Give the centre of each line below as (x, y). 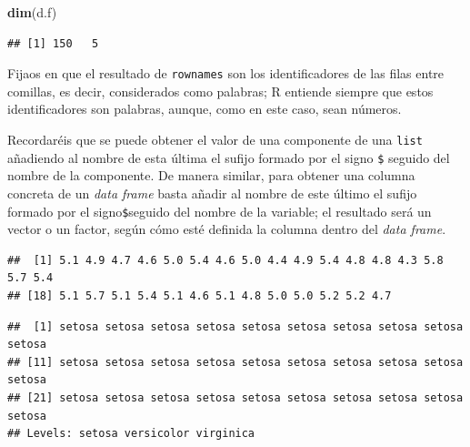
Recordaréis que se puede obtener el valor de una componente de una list (215, 140)
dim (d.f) (32, 12)
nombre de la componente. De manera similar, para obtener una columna (211, 175)
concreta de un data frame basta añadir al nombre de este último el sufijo (212, 193)
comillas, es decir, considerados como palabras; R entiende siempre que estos (220, 91)
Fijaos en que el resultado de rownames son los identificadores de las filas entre (226, 73)
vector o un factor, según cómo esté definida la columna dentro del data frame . (227, 229)
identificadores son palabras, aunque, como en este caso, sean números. (205, 109)
